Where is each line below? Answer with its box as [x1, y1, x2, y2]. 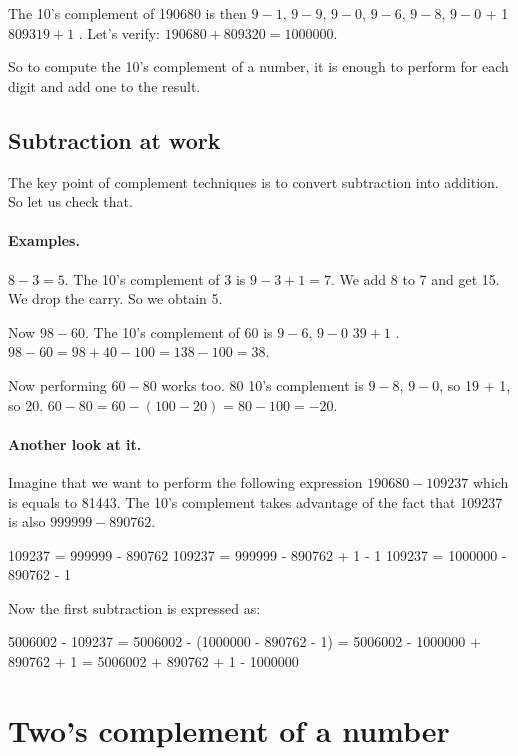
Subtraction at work [8, 124, 221, 155]
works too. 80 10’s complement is [161, 374, 364, 395]
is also [8, 511, 46, 532]
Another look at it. [8, 433, 142, 454]
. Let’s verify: [78, 22, 160, 43]
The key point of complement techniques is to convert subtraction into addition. [8, 171, 499, 192]
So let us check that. [8, 191, 133, 212]
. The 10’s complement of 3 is [64, 268, 246, 289]
